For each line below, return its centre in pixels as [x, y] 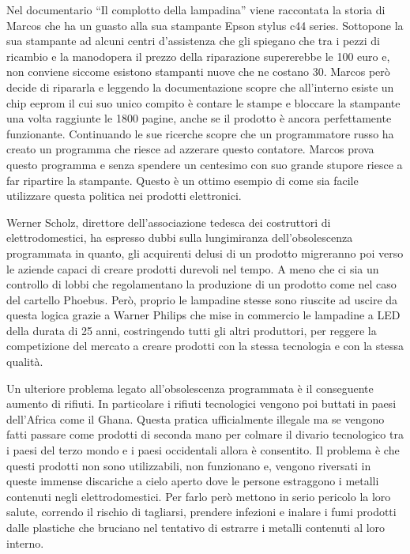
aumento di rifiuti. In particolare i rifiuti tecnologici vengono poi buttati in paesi [201, 403]
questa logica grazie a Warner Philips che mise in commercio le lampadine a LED [203, 315]
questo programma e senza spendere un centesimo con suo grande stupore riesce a [205, 164]
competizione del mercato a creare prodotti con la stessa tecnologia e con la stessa [205, 346]
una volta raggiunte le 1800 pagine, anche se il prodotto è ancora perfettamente [199, 118]
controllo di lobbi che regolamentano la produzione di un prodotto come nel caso [201, 284]
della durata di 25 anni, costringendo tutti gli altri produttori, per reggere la [192, 330]
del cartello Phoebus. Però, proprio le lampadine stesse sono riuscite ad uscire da [202, 299]
